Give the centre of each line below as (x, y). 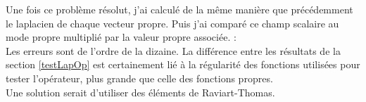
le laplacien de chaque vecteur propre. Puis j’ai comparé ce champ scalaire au (172, 23)
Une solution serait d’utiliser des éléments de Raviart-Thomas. (140, 92)
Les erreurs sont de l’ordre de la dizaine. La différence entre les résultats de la (173, 50)
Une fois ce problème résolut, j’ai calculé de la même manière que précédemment (179, 9)
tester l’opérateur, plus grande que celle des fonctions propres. (139, 78)
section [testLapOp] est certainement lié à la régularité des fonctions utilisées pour (183, 64)
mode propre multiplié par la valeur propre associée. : (121, 37)
